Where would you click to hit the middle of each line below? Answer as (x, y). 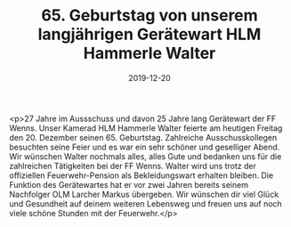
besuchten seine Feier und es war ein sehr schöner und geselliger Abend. (145, 147)
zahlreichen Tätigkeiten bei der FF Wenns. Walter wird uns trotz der (133, 166)
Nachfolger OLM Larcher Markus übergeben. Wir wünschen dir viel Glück (144, 194)
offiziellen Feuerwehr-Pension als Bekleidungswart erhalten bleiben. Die (141, 175)
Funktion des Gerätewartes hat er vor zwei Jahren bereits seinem (129, 184)
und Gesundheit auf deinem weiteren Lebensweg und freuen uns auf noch (145, 203)
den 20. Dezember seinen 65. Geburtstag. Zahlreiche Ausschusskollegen (143, 137)
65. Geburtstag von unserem (150, 16)
